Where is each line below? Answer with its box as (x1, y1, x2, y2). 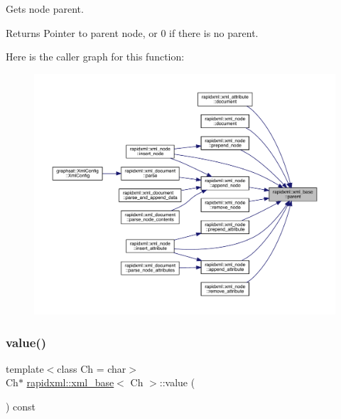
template (6, 361, 44, 376)
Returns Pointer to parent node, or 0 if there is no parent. (6, 25, 259, 40)
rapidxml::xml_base (26, 375, 114, 390)
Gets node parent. (6, 1, 84, 16)
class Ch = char (57, 361, 126, 376)
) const (6, 399, 36, 414)
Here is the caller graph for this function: (6, 49, 185, 64)
